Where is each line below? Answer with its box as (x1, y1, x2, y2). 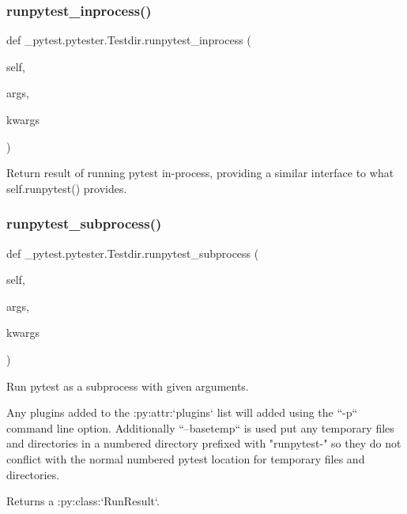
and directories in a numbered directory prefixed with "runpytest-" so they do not (6, 435, 401, 452)
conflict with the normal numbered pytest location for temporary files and (6, 450, 365, 467)
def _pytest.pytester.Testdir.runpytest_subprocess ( (6, 244, 259, 261)
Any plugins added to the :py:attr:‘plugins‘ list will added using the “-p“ (6, 404, 358, 421)
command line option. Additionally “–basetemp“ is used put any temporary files (6, 419, 394, 436)
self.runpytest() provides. (6, 180, 127, 196)
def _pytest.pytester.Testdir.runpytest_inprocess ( (6, 32, 251, 48)
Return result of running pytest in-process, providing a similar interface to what (6, 164, 394, 181)
